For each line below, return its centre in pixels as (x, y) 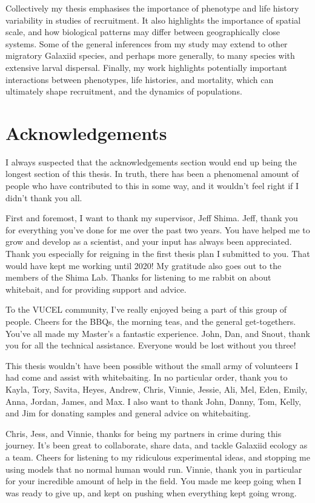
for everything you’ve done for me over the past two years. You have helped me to (158, 229)
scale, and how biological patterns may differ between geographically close (143, 32)
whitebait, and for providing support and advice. (96, 289)
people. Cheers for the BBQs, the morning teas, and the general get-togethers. (151, 321)
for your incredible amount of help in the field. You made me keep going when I (154, 481)
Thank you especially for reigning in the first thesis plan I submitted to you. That (158, 254)
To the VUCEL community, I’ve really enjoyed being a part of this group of (146, 309)
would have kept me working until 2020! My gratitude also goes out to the (144, 265)
